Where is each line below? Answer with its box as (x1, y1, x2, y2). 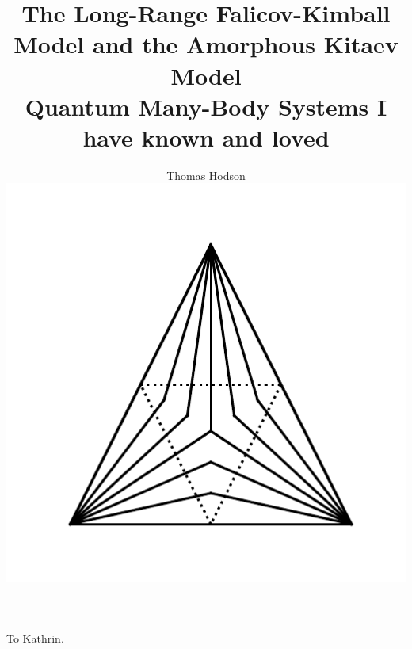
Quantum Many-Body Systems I (25, 90, 387, 122)
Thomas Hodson (166, 166, 246, 183)
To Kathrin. (6, 630, 64, 647)
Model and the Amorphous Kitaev (13, 28, 399, 60)
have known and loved (82, 120, 330, 153)
